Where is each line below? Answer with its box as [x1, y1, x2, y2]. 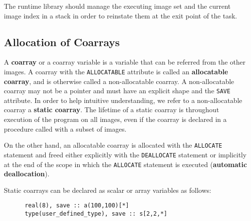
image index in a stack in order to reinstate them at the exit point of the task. [4, 10, 237, 20]
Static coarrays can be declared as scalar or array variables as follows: [4, 185, 211, 195]
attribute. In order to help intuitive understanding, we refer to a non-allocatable [4, 95, 242, 105]
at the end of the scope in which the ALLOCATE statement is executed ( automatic [4, 159, 247, 169]
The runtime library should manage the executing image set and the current [4, 1, 231, 11]
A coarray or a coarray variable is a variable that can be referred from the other [4, 57, 246, 67]
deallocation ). [4, 169, 50, 179]
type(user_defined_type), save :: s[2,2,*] [24, 210, 167, 218]
